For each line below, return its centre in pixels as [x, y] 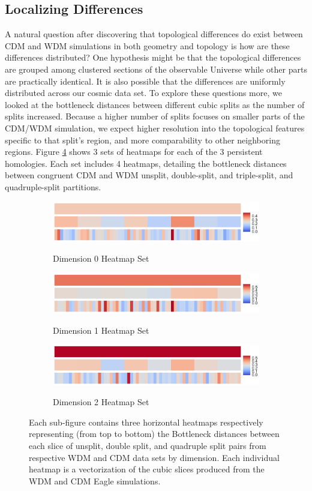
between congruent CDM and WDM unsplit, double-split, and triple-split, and [149, 175]
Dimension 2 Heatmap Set [101, 402]
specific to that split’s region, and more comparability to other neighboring [142, 140]
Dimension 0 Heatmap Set [101, 258]
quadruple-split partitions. [53, 186]
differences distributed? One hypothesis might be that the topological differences [153, 57]
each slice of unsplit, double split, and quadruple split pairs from [148, 446]
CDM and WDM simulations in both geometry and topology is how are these [147, 45]
